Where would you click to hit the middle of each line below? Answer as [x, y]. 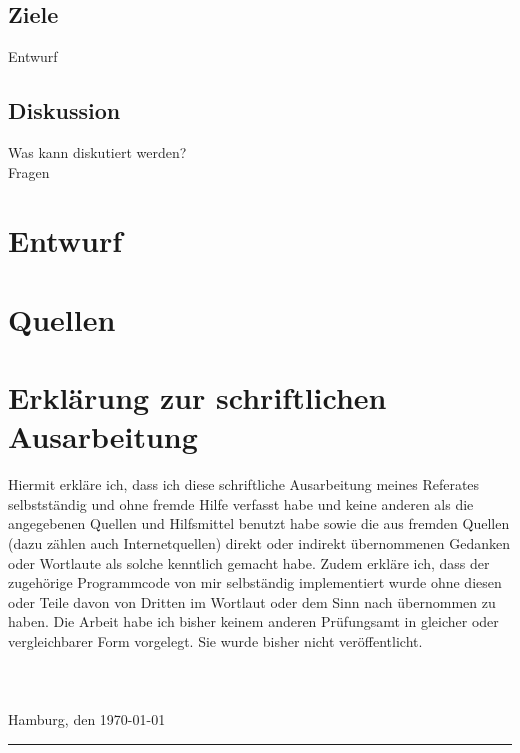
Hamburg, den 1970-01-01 [87, 719]
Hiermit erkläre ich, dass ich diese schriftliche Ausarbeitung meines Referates [244, 484]
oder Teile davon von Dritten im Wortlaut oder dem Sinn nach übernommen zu [252, 601]
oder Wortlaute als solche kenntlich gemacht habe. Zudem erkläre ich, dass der [249, 562]
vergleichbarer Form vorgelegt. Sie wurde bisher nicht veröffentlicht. [215, 641]
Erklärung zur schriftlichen [197, 397]
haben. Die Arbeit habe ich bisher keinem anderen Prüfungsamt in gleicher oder [253, 621]
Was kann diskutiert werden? [97, 152]
